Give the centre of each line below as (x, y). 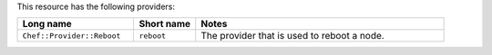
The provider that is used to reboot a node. (292, 36)
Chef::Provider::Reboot (72, 36)
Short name (165, 24)
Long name (47, 24)
